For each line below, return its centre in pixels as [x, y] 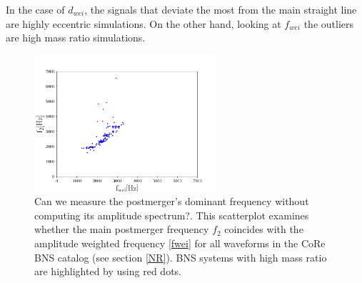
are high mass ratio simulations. [76, 38]
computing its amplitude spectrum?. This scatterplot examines [172, 215]
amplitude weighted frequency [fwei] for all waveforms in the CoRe [180, 243]
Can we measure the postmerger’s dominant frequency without [172, 201]
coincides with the [264, 229]
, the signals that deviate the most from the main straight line [221, 9]
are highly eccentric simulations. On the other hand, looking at [144, 23]
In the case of [35, 9]
